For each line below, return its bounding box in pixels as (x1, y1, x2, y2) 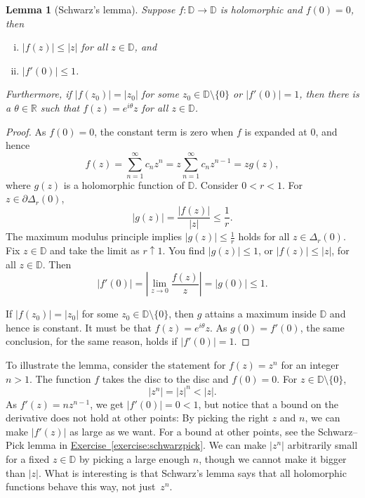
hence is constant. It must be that (6, 320, 152, 334)
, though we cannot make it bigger (199, 451, 347, 466)
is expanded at (244, 124, 307, 138)
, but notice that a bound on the (198, 396, 338, 411)
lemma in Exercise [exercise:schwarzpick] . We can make (27, 438, 267, 452)
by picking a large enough (79, 451, 190, 466)
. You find (162, 242, 206, 257)
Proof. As (6, 124, 46, 138)
